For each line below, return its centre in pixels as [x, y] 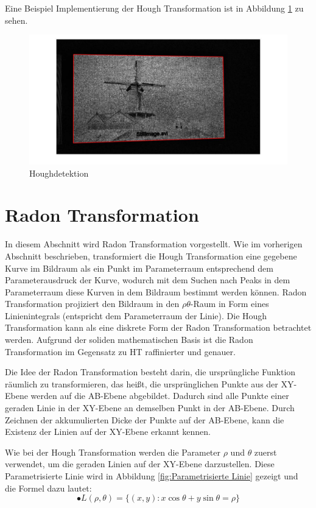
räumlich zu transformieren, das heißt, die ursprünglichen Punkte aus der [142, 383]
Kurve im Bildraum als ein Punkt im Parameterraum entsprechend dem [139, 268]
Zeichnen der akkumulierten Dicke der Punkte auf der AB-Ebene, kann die [145, 419]
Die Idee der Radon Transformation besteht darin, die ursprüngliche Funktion [150, 372]
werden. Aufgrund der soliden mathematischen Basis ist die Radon [129, 340]
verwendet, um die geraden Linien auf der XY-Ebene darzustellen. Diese [140, 464]
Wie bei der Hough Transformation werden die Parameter [113, 452]
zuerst [265, 452]
